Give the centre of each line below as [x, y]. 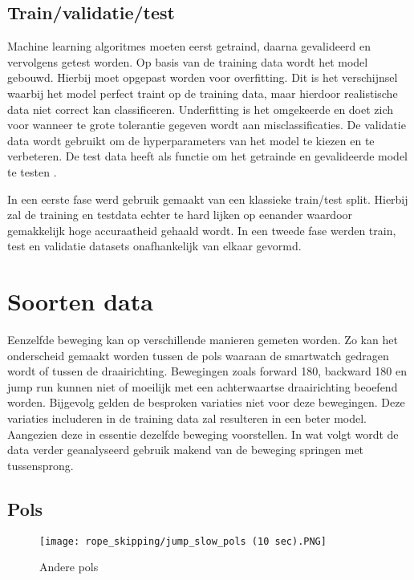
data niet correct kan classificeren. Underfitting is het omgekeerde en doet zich [201, 109]
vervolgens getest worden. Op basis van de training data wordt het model [188, 61]
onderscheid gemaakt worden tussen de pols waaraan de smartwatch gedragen [198, 355]
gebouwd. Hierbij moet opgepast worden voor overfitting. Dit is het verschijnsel [203, 77]
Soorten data [80, 301]
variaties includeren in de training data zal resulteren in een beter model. [187, 418]
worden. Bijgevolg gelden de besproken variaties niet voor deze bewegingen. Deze [206, 402]
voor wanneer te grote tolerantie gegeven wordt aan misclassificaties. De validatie [207, 125]
